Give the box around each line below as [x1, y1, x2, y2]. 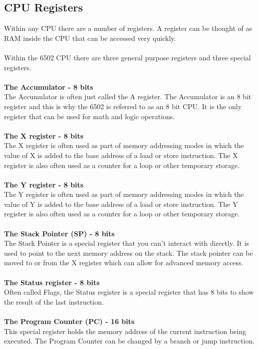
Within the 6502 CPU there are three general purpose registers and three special [4, 52, 251, 62]
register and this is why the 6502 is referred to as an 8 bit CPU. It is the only [4, 101, 242, 111]
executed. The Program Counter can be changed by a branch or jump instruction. [4, 336, 255, 346]
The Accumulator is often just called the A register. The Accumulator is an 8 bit [4, 91, 252, 102]
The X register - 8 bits [4, 130, 84, 141]
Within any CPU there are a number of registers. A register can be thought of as [4, 23, 252, 33]
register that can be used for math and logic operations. [4, 111, 175, 121]
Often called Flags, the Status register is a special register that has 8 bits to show [4, 287, 254, 297]
